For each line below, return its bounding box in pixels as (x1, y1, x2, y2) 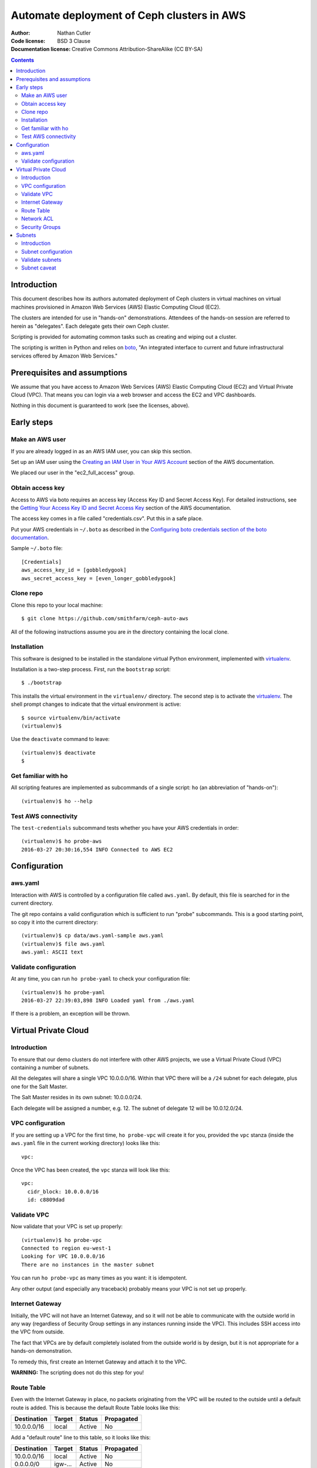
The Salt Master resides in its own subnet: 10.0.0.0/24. (11, 1094, 142, 1101)
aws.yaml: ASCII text (21, 949, 83, 955)
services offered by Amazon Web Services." (11, 352, 118, 359)
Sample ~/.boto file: (11, 545, 63, 552)
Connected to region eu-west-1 (21, 1245, 112, 1251)
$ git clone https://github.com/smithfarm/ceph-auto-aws (21, 615, 189, 622)
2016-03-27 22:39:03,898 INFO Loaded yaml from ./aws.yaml (21, 997, 195, 1004)
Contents (11, 56, 35, 63)
